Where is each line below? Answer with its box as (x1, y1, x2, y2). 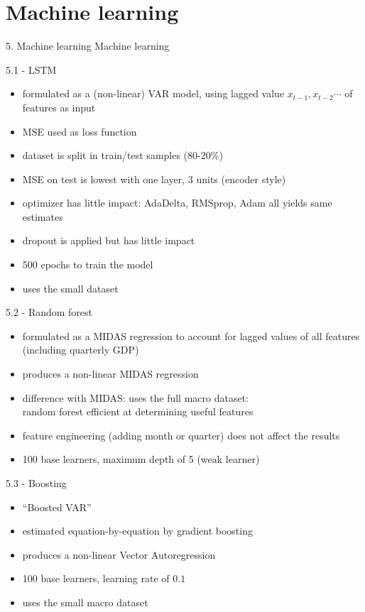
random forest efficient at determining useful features (22, 404, 254, 419)
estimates (22, 209, 63, 224)
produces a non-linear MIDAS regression (22, 366, 199, 381)
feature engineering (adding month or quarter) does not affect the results (22, 427, 340, 442)
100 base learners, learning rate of (22, 571, 170, 586)
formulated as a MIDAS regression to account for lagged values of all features (22, 328, 360, 343)
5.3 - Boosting (6, 476, 67, 490)
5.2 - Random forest (6, 305, 93, 319)
